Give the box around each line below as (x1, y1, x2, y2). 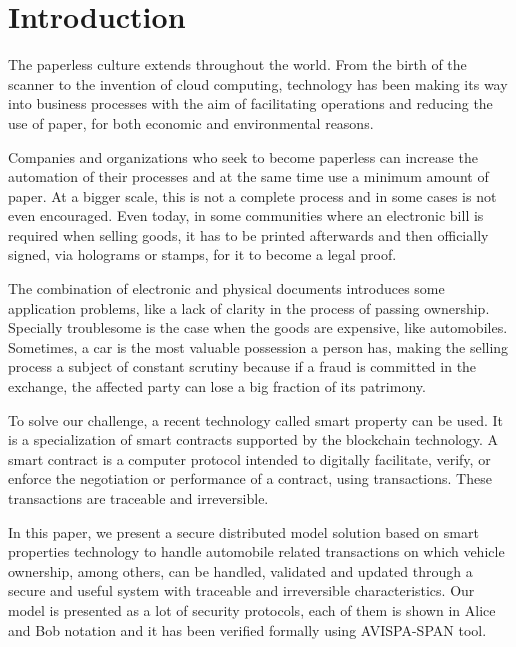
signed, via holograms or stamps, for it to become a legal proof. (8, 244, 397, 265)
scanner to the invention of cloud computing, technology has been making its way (8, 73, 508, 94)
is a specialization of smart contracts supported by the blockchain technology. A (8, 429, 499, 450)
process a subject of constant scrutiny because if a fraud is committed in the (8, 356, 477, 377)
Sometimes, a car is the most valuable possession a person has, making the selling (8, 336, 509, 357)
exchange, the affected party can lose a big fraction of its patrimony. (8, 376, 426, 397)
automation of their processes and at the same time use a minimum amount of (8, 166, 489, 187)
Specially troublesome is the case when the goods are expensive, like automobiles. (8, 317, 508, 338)
